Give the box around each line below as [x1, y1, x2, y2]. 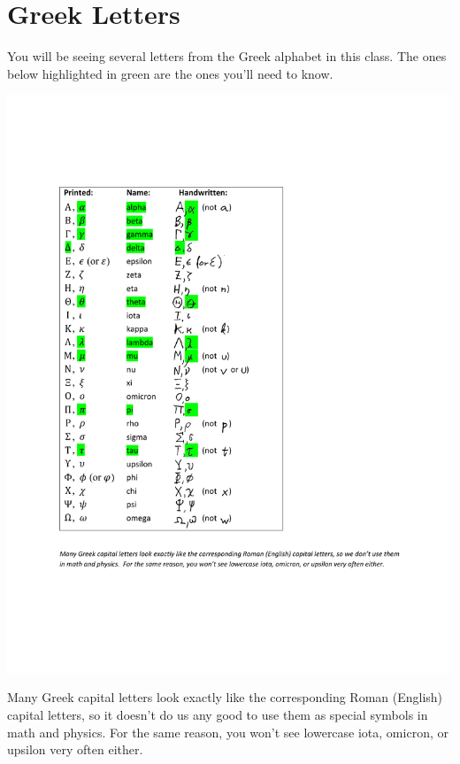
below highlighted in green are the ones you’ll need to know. [7, 64, 333, 82]
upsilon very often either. [7, 740, 143, 759]
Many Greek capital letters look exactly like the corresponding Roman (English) [7, 688, 443, 706]
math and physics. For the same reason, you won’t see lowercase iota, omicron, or [7, 722, 448, 741]
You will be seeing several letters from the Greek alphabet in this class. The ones [7, 47, 447, 66]
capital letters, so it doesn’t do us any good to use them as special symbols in [7, 705, 428, 723]
